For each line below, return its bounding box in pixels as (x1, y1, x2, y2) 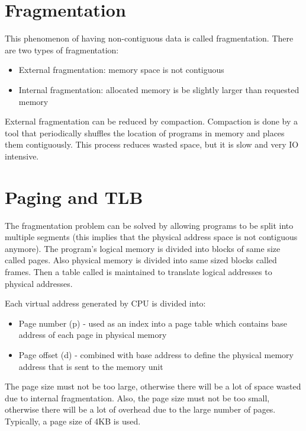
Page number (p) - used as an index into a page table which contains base (18, 317, 287, 329)
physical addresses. (5, 277, 73, 289)
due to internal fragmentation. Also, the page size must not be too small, (5, 391, 270, 404)
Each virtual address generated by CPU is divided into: (5, 297, 206, 309)
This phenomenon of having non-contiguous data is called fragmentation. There (5, 32, 294, 44)
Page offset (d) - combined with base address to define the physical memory (18, 348, 294, 360)
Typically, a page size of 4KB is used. (5, 414, 141, 427)
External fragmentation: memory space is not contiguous (18, 63, 224, 76)
